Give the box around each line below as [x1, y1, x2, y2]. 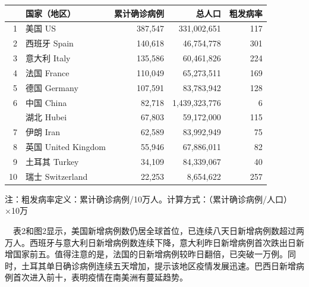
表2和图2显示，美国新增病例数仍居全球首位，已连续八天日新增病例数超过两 [13, 224, 304, 237]
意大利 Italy [26, 52, 71, 64]
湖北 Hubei [26, 111, 67, 123]
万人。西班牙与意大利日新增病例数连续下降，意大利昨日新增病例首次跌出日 [5, 236, 296, 248]
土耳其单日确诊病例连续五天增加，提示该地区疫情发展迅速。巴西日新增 [21, 259, 296, 272]
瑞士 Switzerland [26, 170, 88, 182]
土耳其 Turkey [26, 155, 79, 167]
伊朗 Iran [26, 126, 60, 138]
